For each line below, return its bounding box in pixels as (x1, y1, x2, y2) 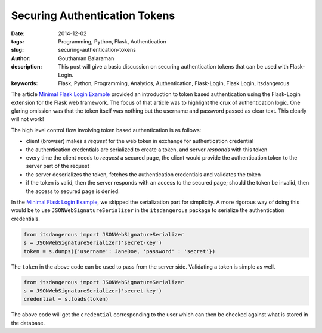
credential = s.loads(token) (23, 295, 109, 303)
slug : (11, 46, 24, 54)
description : (11, 63, 42, 70)
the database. (11, 319, 45, 326)
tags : (11, 38, 24, 45)
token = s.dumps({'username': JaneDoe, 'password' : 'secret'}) (23, 248, 216, 254)
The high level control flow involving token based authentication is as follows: (11, 126, 202, 133)
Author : (11, 54, 31, 62)
